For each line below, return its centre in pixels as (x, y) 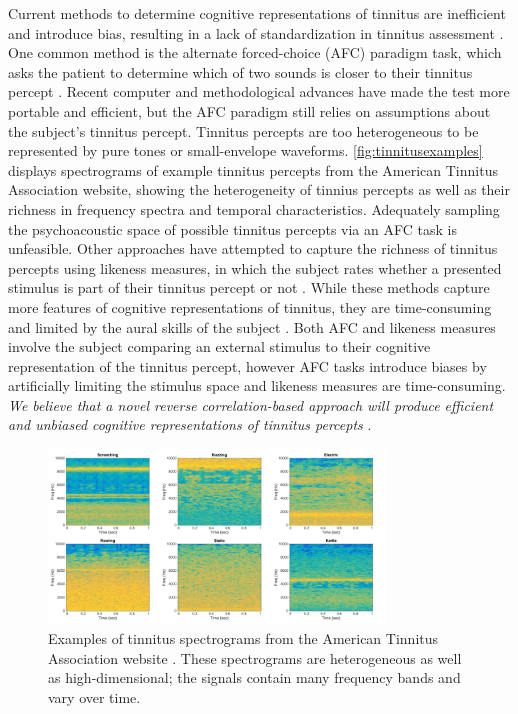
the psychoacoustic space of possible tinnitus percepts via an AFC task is (232, 228)
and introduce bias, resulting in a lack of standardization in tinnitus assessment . (256, 32)
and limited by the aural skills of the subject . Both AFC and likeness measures (252, 326)
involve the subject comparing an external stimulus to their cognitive (219, 346)
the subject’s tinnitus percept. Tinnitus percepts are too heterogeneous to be (243, 130)
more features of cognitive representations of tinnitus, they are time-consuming (250, 306)
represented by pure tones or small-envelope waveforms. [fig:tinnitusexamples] (245, 150)
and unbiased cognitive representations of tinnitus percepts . (190, 424)
